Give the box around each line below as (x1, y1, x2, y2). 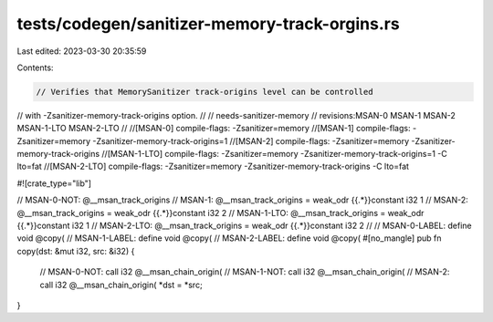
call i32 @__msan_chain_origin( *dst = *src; (39, 279, 203, 290)
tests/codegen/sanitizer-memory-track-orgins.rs (16, 14, 401, 34)
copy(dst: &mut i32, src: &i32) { (16, 245, 135, 256)
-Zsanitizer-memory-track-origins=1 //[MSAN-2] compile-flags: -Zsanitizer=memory (92, 135, 410, 146)
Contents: (16, 62, 54, 73)
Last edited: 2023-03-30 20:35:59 (16, 46, 147, 57)
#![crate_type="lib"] (16, 178, 91, 189)
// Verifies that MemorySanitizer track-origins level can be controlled (36, 87, 373, 97)
